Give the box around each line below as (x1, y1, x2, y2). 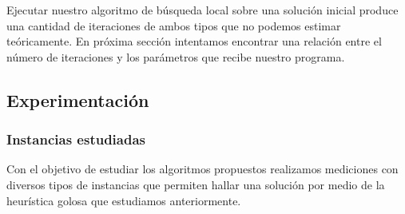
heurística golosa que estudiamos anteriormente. (6, 192, 241, 208)
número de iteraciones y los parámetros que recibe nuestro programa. (6, 48, 345, 65)
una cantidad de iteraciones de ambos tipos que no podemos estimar (6, 17, 341, 34)
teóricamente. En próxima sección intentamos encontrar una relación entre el (6, 33, 382, 50)
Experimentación (6, 87, 149, 112)
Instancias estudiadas (6, 129, 145, 149)
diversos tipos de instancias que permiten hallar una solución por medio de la (6, 176, 385, 192)
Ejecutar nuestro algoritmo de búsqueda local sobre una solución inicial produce (6, 2, 399, 18)
